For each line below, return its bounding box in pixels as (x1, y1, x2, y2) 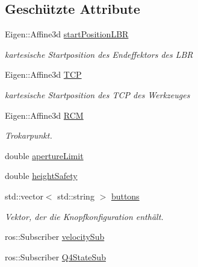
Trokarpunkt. (5, 129, 52, 142)
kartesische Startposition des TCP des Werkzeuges (5, 88, 190, 101)
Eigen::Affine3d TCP (5, 68, 82, 81)
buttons (111, 189, 140, 202)
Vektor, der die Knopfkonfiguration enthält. (5, 210, 164, 222)
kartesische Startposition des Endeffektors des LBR (5, 48, 193, 60)
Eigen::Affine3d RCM (5, 108, 84, 121)
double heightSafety (5, 169, 78, 182)
